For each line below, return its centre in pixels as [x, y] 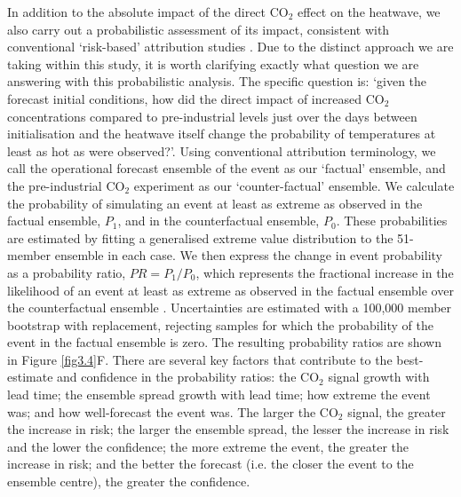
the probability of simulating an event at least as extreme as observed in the [215, 203]
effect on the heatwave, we [369, 12]
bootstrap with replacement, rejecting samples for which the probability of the [220, 324]
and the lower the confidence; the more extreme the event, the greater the [208, 446]
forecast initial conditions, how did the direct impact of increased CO [196, 98]
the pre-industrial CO [66, 185]
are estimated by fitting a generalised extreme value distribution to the [200, 237]
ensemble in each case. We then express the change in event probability [248, 255]
